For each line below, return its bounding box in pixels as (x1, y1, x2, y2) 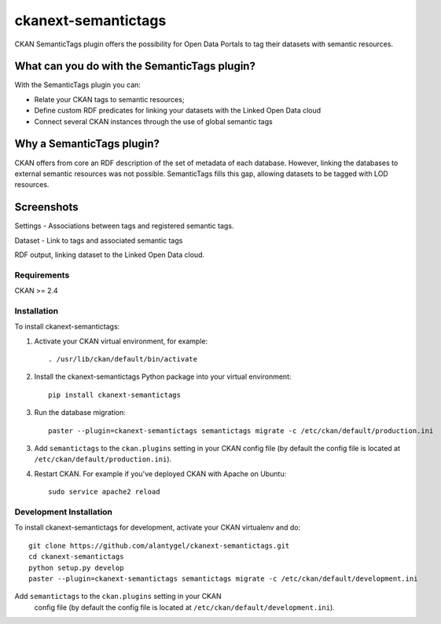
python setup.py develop (28, 563, 124, 572)
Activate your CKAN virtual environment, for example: (34, 336, 208, 346)
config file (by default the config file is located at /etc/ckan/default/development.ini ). (34, 602, 336, 612)
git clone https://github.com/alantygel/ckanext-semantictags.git (28, 541, 290, 550)
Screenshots (14, 200, 79, 214)
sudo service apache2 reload (48, 487, 160, 497)
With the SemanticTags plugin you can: (14, 80, 141, 90)
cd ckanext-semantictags (28, 552, 124, 561)
